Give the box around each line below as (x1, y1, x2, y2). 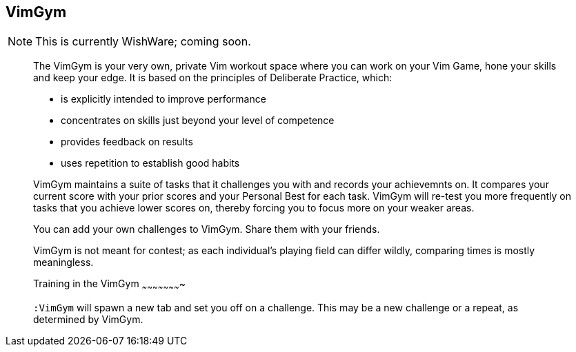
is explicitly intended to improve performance (61, 93, 266, 105)
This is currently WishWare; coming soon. (35, 34, 251, 49)
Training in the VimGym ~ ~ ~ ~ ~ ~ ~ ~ (33, 278, 186, 293)
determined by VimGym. (33, 313, 143, 326)
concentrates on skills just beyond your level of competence (61, 114, 335, 127)
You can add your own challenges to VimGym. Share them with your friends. (33, 223, 380, 236)
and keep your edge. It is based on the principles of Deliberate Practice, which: (33, 72, 393, 84)
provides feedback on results (61, 136, 193, 148)
